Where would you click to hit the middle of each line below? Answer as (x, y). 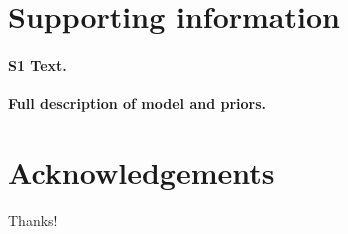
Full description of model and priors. (137, 103)
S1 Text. (37, 64)
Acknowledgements (141, 171)
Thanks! (33, 219)
